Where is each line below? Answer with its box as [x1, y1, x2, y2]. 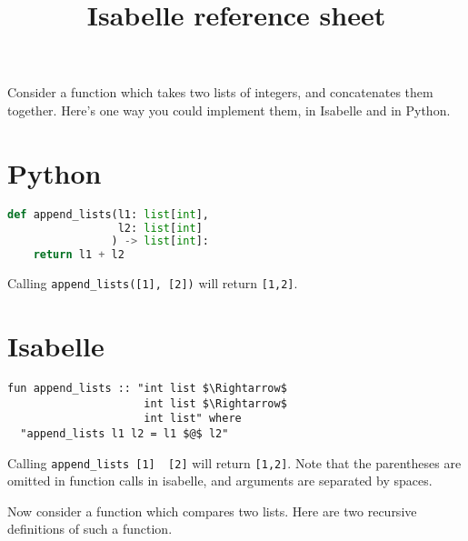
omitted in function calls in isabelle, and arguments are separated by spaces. [7, 471, 433, 490]
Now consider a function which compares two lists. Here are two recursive [7, 501, 417, 520]
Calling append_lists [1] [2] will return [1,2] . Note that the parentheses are [7, 453, 462, 472]
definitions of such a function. [7, 519, 173, 538]
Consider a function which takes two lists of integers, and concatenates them [7, 83, 433, 102]
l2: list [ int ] [117, 221, 203, 235]
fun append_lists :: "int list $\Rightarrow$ [7, 381, 287, 395]
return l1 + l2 [33, 248, 124, 262]
